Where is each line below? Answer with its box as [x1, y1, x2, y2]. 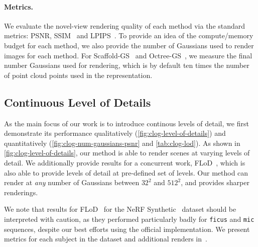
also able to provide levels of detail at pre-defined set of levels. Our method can [4, 167, 248, 178]
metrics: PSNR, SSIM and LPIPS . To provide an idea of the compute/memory [4, 30, 253, 41]
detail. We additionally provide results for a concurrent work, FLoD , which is [4, 157, 245, 168]
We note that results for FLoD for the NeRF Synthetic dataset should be [4, 204, 236, 214]
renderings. [4, 187, 38, 197]
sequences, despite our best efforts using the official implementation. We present [4, 223, 250, 234]
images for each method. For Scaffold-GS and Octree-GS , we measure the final [4, 50, 252, 60]
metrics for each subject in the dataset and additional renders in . [4, 233, 207, 244]
